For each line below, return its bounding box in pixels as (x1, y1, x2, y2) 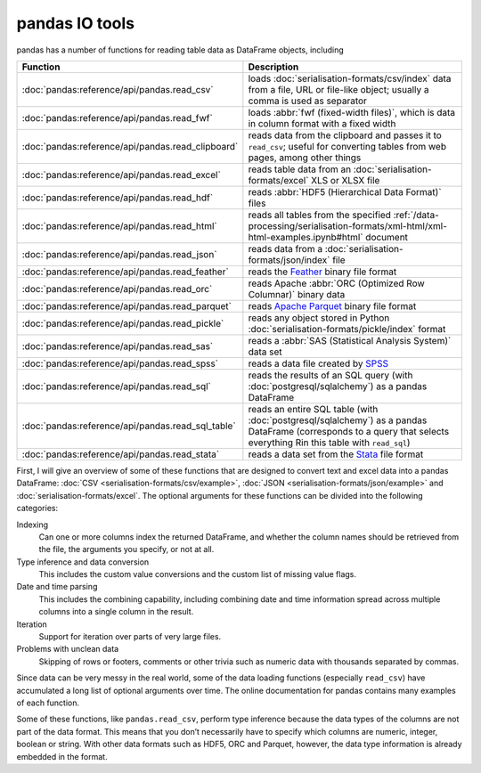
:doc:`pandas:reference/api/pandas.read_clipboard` (21, 140, 239, 152)
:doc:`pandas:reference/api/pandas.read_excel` (21, 168, 222, 181)
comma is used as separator (248, 94, 367, 107)
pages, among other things (248, 151, 362, 164)
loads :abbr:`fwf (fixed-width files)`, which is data (248, 106, 456, 118)
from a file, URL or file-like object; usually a (248, 83, 429, 95)
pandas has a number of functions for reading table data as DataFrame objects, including (16, 45, 345, 55)
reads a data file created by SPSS (248, 357, 389, 370)
